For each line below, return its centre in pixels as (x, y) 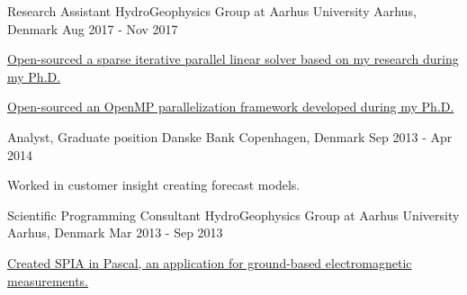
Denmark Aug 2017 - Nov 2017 (93, 28)
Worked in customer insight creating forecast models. (154, 185)
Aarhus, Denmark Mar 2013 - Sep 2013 (115, 232)
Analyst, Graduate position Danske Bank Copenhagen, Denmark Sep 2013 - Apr (230, 136)
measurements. (48, 280)
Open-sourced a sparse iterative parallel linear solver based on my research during (233, 59)
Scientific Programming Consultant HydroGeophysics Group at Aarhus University (233, 215)
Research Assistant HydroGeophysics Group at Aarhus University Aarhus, (212, 11)
